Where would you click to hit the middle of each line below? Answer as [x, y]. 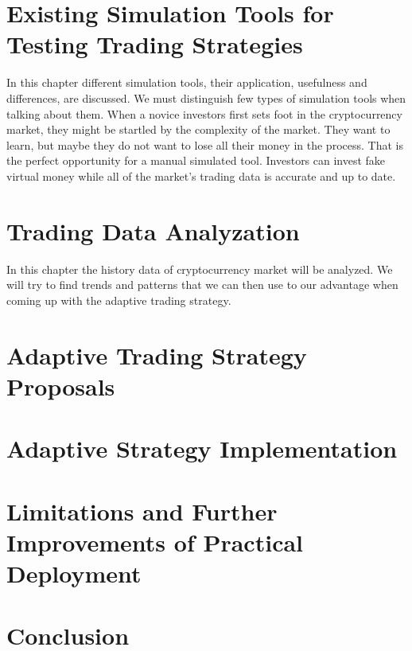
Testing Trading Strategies [155, 44]
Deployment [74, 573]
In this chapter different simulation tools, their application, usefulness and [187, 82]
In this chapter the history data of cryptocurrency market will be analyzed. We [200, 269]
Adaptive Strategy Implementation [202, 448]
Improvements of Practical [155, 542]
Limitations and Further [142, 511]
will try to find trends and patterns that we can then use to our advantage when [202, 285]
